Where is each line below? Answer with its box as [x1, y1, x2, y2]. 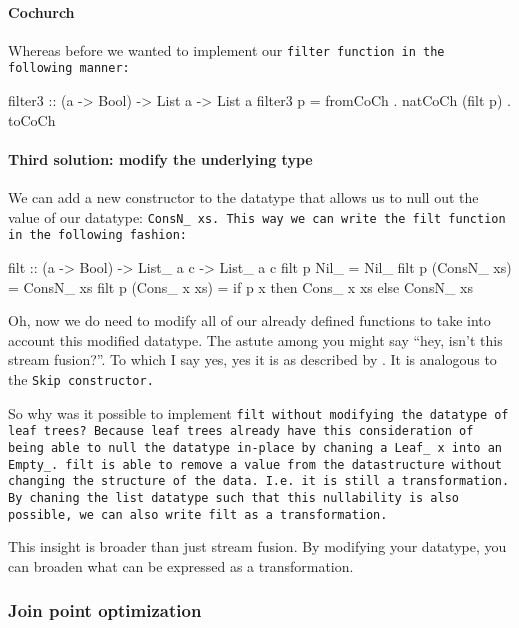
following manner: [8, 61, 130, 76]
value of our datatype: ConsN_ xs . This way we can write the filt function [8, 206, 506, 227]
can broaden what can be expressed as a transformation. [8, 555, 354, 576]
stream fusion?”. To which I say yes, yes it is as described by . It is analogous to [8, 349, 497, 370]
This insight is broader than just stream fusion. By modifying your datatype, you [8, 536, 507, 557]
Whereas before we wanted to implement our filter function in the [8, 39, 445, 60]
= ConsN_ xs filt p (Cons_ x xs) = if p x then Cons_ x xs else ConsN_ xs [8, 276, 473, 297]
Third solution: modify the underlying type [8, 148, 313, 169]
